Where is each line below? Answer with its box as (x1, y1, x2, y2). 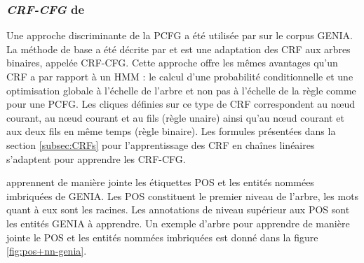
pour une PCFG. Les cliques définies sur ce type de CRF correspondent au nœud (6, 97, 356, 111)
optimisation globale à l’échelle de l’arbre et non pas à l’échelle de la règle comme (6, 83, 356, 97)
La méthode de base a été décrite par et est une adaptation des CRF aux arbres (6, 41, 351, 56)
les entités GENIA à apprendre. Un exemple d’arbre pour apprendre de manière (6, 215, 350, 230)
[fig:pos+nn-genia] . (6, 243, 87, 258)
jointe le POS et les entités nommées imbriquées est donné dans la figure (6, 229, 318, 244)
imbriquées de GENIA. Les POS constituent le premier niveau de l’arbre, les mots (6, 188, 359, 203)
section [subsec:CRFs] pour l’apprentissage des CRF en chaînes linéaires (6, 137, 315, 152)
